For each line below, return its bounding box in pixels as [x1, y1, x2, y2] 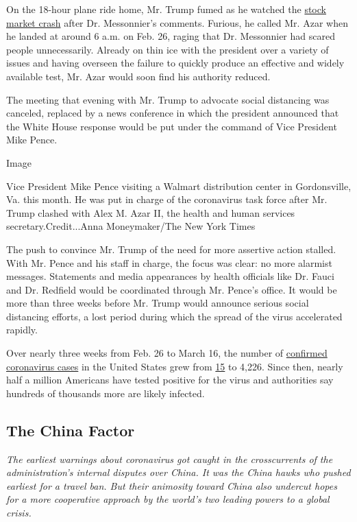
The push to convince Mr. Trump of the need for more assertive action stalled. [6, 241, 336, 256]
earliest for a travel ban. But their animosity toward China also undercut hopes [6, 478, 337, 493]
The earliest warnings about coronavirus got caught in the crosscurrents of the [6, 451, 333, 466]
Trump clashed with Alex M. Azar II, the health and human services [6, 205, 295, 220]
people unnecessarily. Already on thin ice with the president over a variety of [6, 42, 329, 56]
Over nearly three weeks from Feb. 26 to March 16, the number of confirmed [6, 346, 328, 360]
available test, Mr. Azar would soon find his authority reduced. [6, 69, 271, 83]
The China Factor [6, 419, 135, 440]
